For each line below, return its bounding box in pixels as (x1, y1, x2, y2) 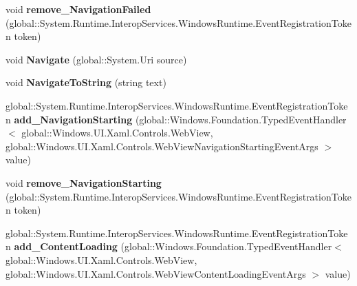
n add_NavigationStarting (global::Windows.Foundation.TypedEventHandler (6, 112, 347, 126)
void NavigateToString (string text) (6, 75, 166, 90)
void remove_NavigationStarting (6, 175, 162, 190)
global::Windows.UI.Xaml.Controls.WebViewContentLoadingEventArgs (6, 266, 306, 280)
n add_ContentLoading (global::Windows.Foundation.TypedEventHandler (6, 239, 332, 254)
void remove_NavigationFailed (6, 2, 151, 16)
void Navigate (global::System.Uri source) (6, 52, 187, 66)
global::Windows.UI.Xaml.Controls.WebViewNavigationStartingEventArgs (6, 139, 318, 153)
